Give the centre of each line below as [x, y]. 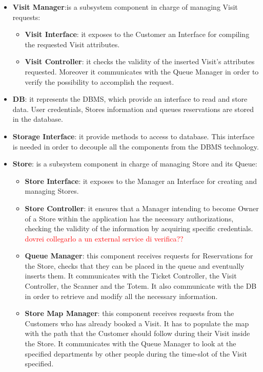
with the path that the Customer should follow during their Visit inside [137, 333]
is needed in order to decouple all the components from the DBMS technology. [136, 146]
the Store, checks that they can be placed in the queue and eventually [135, 265]
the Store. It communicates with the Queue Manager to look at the [130, 343]
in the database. [38, 119]
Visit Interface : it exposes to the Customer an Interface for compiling [137, 34]
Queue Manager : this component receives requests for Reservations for [139, 256]
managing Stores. [52, 191]
